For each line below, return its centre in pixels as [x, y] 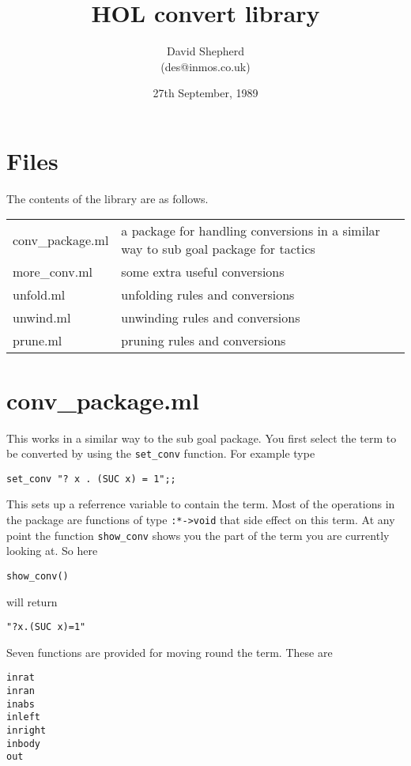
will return [32, 601]
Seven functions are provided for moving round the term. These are [170, 652]
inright [26, 731]
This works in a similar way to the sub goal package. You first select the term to [202, 438]
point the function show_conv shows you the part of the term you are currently [198, 535]
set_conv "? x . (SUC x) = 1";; [91, 479]
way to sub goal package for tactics [218, 249]
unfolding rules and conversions [208, 295]
